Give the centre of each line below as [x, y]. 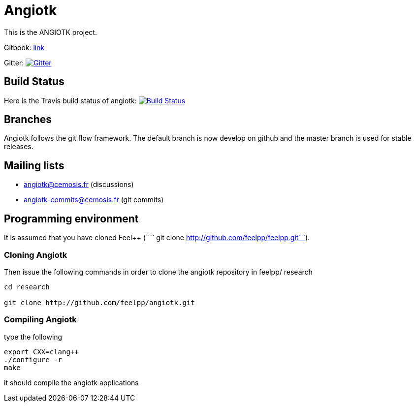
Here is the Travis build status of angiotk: [70, 100]
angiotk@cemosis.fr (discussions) [79, 185]
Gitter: [14, 62]
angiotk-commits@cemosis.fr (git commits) [94, 200]
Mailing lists [34, 165]
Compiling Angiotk [40, 320]
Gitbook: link [24, 47]
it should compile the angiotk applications [71, 382]
